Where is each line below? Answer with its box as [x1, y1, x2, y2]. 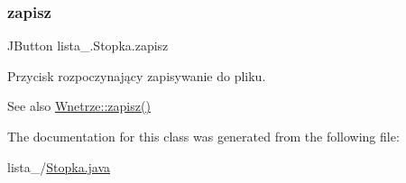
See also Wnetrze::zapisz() [7, 96, 151, 115]
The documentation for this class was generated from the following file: [7, 127, 400, 145]
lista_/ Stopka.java [7, 157, 111, 176]
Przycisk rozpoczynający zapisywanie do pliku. [7, 66, 266, 85]
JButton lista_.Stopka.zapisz [7, 36, 169, 55]
